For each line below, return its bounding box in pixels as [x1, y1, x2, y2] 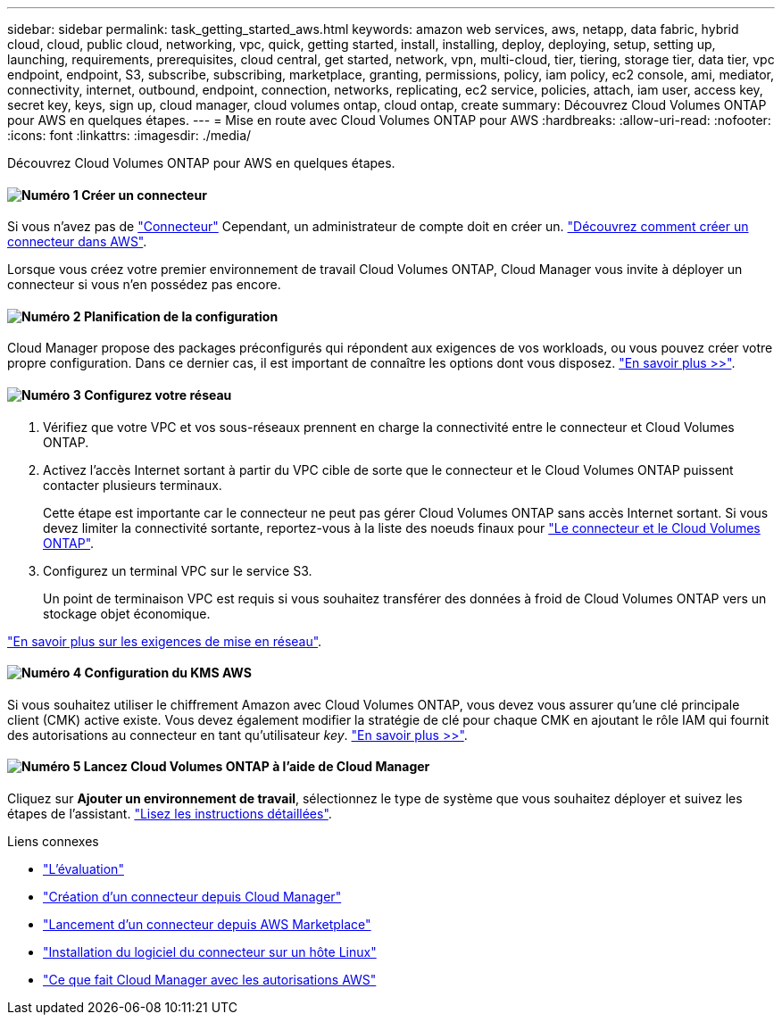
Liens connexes [7, 834, 99, 850]
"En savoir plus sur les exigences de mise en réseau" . [7, 633, 322, 649]
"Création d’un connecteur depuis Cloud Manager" [43, 889, 342, 905]
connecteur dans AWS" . [7, 234, 147, 250]
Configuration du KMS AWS [84, 665, 252, 681]
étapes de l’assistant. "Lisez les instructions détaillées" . [7, 806, 332, 822]
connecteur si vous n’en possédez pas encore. [7, 277, 281, 293]
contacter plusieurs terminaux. [43, 477, 222, 493]
